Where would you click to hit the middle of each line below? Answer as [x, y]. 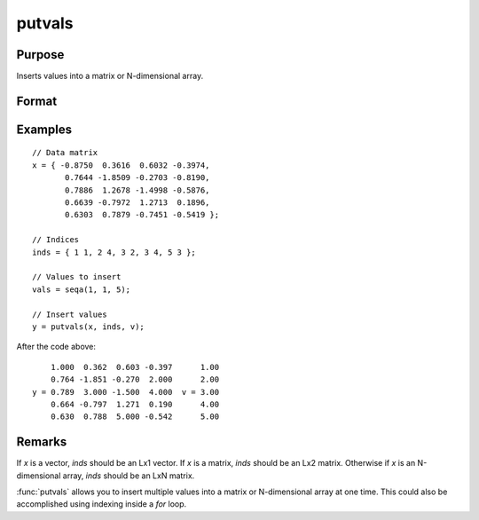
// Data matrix [65, 153]
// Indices [56, 240]
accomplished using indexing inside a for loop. [102, 504]
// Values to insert [77, 277]
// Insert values [70, 314]
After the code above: [56, 347]
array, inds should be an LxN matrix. [129, 476]
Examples [44, 129]
